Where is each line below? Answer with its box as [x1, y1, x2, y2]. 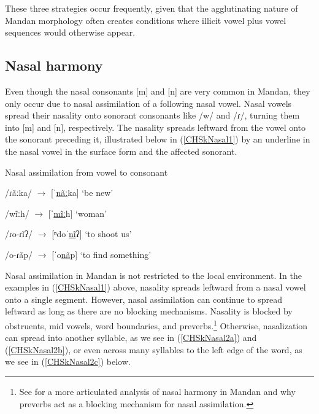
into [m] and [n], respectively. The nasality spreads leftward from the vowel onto [5, 120, 306, 133]
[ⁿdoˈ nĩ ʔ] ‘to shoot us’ [52, 227, 132, 240]
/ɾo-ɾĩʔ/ [5, 227, 33, 240]
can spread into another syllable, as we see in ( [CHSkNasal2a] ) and [5, 331, 257, 344]
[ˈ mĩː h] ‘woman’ [48, 206, 107, 219]
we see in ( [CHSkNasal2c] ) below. [5, 355, 131, 368]
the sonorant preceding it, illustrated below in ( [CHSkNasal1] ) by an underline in [5, 133, 310, 146]
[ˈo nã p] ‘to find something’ [52, 248, 152, 260]
